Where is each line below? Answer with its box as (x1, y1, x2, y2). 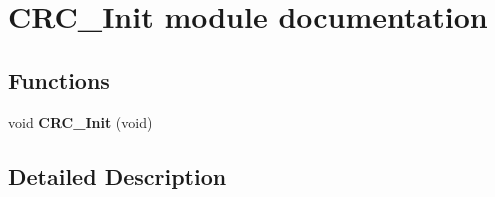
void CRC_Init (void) (8, 111, 153, 132)
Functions (8, 64, 110, 95)
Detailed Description (8, 160, 227, 191)
